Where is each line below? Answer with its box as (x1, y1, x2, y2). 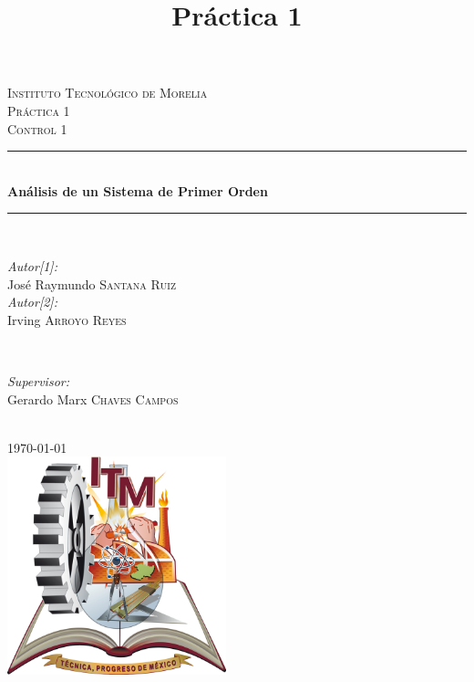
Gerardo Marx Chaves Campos (7, 389, 179, 408)
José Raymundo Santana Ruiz (7, 274, 177, 293)
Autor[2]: (7, 292, 57, 311)
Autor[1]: (7, 256, 57, 275)
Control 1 (7, 119, 67, 138)
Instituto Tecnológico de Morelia (7, 83, 208, 102)
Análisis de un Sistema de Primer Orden (7, 181, 268, 200)
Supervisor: (7, 371, 69, 390)
